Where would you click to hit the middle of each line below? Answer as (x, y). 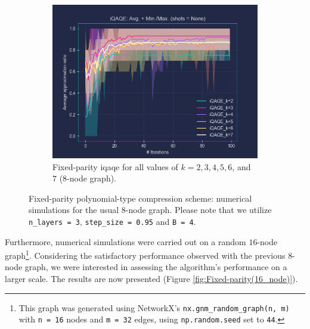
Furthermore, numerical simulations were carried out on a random (125, 241)
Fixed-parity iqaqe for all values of (115, 166)
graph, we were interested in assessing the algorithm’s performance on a (156, 267)
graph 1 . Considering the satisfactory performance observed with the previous (145, 254)
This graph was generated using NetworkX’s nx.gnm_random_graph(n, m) (154, 307)
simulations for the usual (74, 210)
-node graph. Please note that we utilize (199, 210)
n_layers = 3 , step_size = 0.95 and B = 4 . (112, 221)
